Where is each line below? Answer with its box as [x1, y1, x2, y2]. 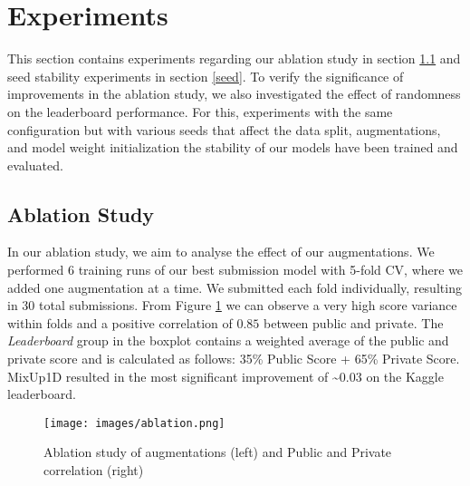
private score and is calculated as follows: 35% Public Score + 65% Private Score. [7, 349, 460, 368]
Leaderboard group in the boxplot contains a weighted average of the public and [7, 331, 449, 350]
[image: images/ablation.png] [43, 416, 225, 430]
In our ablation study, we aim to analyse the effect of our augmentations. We [7, 242, 435, 261]
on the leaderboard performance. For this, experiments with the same [7, 102, 393, 121]
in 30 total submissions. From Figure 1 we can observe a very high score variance [7, 296, 457, 315]
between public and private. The [264, 313, 444, 332]
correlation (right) [43, 461, 144, 480]
